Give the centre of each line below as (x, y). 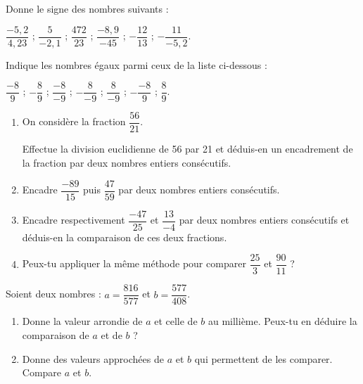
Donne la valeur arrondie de (82, 321)
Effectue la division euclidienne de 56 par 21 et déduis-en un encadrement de (187, 149)
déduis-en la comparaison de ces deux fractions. (125, 237)
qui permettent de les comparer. (263, 358)
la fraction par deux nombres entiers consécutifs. (127, 162)
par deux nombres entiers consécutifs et (264, 220)
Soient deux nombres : (53, 294)
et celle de (176, 321)
